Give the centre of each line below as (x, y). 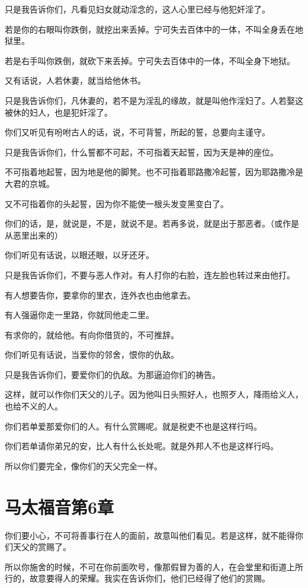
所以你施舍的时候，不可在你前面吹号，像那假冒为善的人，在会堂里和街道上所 (154, 566)
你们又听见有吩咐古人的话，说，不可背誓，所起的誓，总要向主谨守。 (137, 132)
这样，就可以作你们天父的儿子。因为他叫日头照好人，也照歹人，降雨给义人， (154, 394)
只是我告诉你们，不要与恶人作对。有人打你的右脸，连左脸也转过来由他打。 (150, 274)
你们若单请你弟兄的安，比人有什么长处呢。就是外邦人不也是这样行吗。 (142, 446)
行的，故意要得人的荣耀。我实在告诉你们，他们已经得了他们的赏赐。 (137, 578)
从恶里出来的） (34, 235)
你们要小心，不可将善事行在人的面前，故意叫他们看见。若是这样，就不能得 (150, 535)
